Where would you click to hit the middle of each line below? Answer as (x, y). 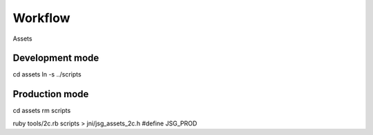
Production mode (51, 94)
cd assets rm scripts (42, 111)
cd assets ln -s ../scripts (47, 74)
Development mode (56, 58)
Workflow (41, 18)
